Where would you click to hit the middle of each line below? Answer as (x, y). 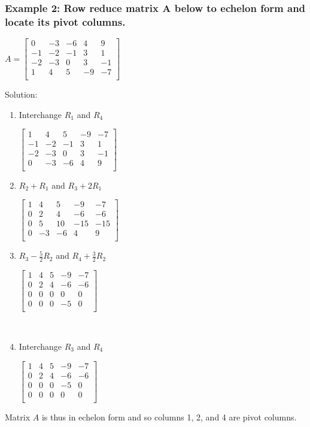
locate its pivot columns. (65, 21)
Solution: (21, 94)
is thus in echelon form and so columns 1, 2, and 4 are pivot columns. (169, 417)
